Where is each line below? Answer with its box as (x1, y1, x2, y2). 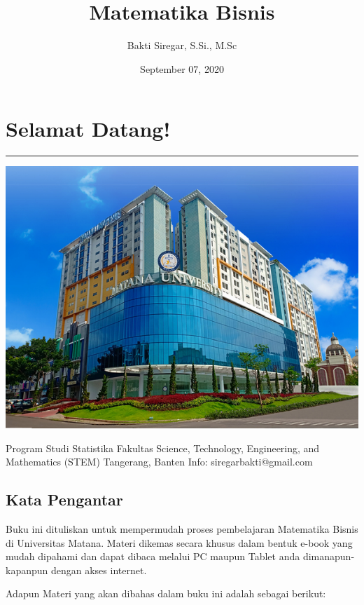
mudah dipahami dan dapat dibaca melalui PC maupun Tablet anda (6, 549, 300, 564)
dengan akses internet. (50, 562, 147, 577)
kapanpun (6, 562, 48, 577)
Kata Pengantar (6, 489, 123, 510)
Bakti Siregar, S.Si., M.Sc (127, 38, 237, 53)
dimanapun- (302, 549, 355, 564)
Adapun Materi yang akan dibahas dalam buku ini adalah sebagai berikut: (6, 586, 326, 601)
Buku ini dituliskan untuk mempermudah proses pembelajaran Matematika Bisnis (6, 522, 358, 536)
